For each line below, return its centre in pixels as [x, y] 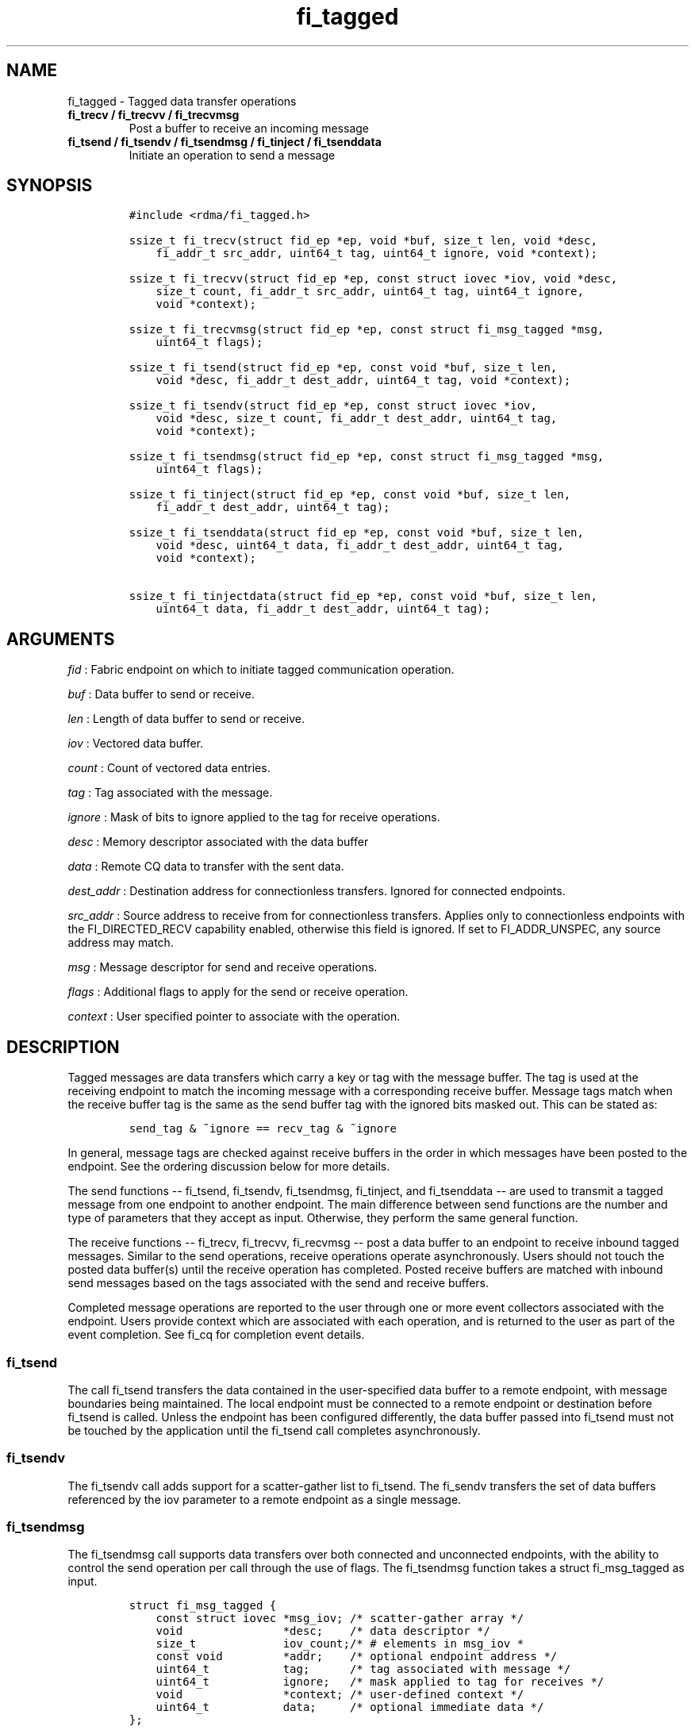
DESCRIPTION [63, 1047]
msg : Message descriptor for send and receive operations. [223, 967]
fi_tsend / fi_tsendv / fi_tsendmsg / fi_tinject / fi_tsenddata [225, 141]
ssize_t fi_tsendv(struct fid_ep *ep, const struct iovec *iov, [333, 406]
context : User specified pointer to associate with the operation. [234, 1017]
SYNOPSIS [50, 186]
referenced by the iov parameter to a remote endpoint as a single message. [265, 1499]
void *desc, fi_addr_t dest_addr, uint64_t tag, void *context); [363, 381]
